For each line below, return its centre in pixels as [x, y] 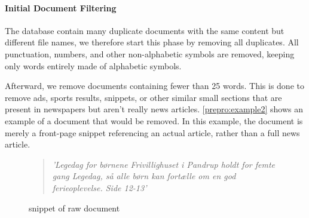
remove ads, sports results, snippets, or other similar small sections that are [143, 97]
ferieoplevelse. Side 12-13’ [100, 187]
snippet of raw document [74, 208]
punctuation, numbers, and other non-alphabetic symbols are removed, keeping [150, 53]
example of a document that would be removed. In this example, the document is [154, 120]
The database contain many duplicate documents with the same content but [145, 30]
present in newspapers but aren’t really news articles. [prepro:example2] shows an [154, 109]
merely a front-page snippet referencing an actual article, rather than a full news [152, 132]
